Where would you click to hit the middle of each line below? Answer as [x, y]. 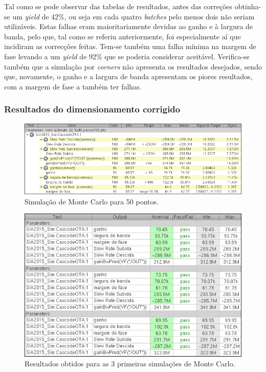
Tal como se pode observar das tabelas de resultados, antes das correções [118, 6]
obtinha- [248, 6]
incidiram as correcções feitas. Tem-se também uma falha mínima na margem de [130, 46]
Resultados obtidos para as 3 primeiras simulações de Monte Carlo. [130, 364]
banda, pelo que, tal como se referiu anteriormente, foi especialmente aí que [123, 36]
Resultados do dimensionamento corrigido [92, 109]
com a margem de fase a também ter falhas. [73, 86]
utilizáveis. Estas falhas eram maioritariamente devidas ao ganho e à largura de [129, 26]
